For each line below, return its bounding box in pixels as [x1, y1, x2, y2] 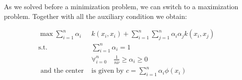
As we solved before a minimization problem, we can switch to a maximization [4, 1, 239, 11]
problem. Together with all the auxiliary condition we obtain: [4, 11, 187, 21]
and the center [40, 67, 84, 75]
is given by [91, 67, 124, 75]
